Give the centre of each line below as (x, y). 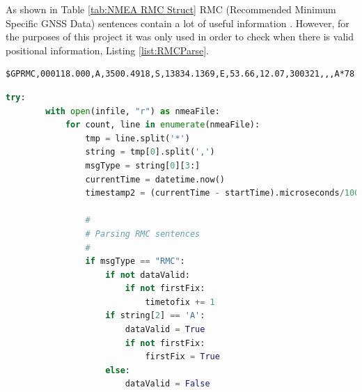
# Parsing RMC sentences (143, 234)
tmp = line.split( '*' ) (137, 138)
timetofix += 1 (180, 302)
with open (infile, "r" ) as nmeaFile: (133, 111)
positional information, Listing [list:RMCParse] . (107, 50)
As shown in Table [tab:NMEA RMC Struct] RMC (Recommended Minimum (171, 9)
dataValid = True (165, 330)
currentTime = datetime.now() (155, 179)
